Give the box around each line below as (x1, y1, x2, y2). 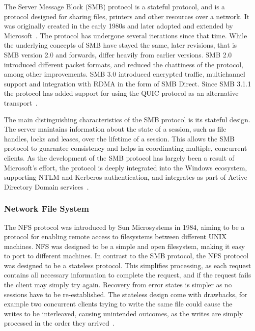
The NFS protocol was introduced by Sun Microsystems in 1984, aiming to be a (4, 221, 245, 232)
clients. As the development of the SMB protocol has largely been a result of (4, 152, 234, 163)
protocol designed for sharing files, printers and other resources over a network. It (4, 11, 250, 21)
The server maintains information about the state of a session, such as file (4, 124, 227, 134)
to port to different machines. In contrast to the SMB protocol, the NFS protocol (4, 250, 249, 261)
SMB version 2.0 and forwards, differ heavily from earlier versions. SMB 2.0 (4, 49, 232, 59)
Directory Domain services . (4, 181, 89, 192)
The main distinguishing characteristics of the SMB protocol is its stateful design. (4, 114, 251, 124)
